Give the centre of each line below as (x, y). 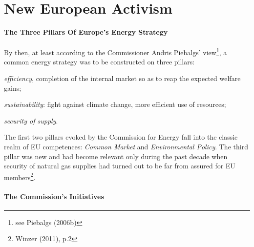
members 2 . (20, 176)
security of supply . (31, 120)
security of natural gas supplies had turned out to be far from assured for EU (120, 166)
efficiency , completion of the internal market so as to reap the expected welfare (122, 78)
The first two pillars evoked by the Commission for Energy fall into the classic (121, 137)
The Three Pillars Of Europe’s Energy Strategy (86, 31)
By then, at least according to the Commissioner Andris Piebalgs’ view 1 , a (116, 51)
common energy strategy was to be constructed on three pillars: (99, 62)
